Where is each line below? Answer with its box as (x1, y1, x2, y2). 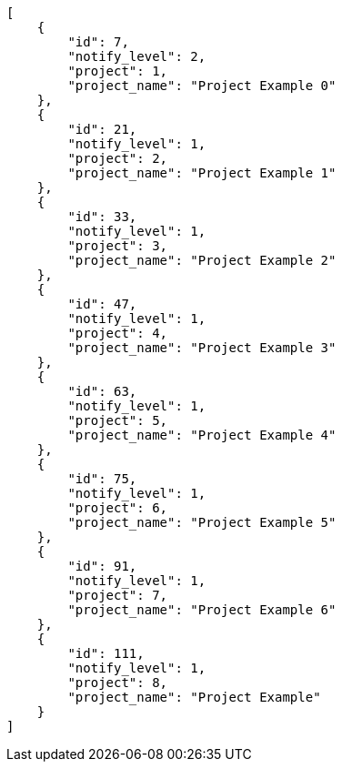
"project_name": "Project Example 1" (67, 166, 337, 180)
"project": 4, (67, 326, 168, 340)
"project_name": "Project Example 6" (67, 602, 337, 617)
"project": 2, (67, 151, 168, 166)
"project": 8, (67, 675, 168, 690)
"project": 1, (67, 64, 168, 78)
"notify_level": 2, (67, 49, 206, 64)
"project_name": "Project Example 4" (67, 428, 337, 442)
